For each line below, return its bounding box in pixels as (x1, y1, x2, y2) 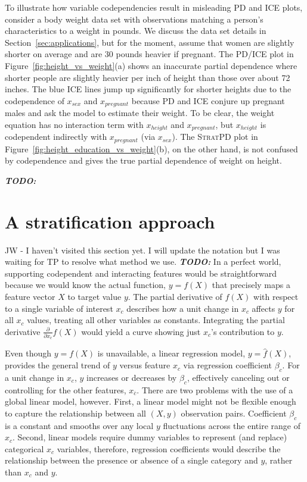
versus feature (119, 359, 170, 371)
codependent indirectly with (5, 130, 107, 143)
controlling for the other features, (5, 383, 126, 396)
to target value (67, 290, 122, 302)
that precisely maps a (212, 278, 290, 291)
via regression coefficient (183, 359, 272, 371)
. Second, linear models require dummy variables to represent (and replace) (13, 431, 287, 443)
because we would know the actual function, (5, 278, 166, 291)
